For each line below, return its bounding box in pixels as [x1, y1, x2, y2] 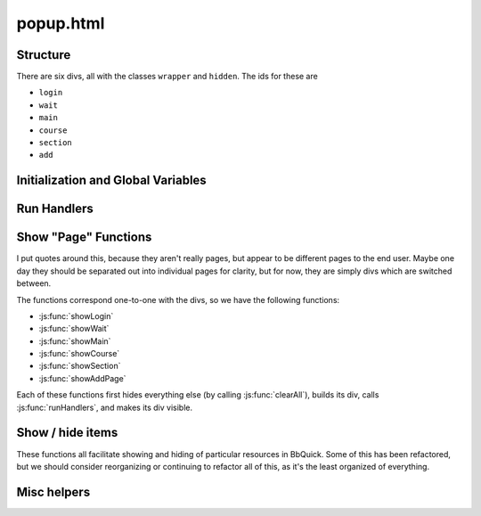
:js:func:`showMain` [38, 335, 111, 347]
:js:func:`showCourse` [38, 348, 120, 359]
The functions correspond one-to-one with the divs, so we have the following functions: [16, 294, 340, 305]
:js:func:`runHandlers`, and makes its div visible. [16, 402, 193, 413]
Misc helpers [16, 484, 91, 499]
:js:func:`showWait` [38, 324, 110, 334]
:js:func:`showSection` [38, 361, 121, 372]
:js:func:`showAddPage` [38, 373, 126, 383]
